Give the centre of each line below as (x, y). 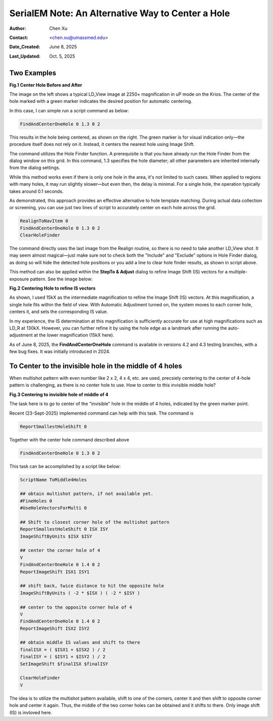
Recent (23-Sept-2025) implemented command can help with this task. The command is (102, 413)
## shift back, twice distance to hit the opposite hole (92, 586)
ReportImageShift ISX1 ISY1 (55, 572)
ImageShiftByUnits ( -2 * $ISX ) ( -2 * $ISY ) (80, 593)
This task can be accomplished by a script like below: (65, 466)
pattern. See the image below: (61, 279)
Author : (18, 28)
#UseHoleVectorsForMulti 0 (53, 508)
